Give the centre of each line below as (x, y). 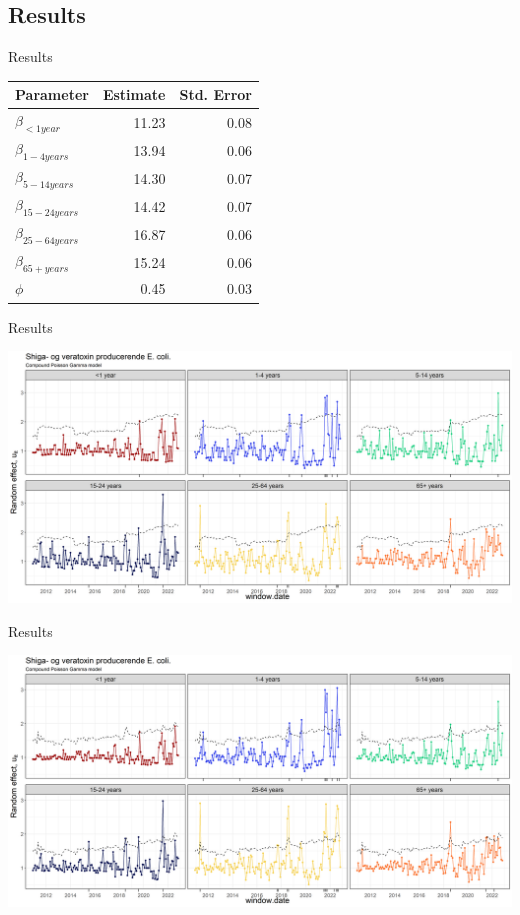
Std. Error (215, 94)
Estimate (134, 94)
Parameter (52, 94)
